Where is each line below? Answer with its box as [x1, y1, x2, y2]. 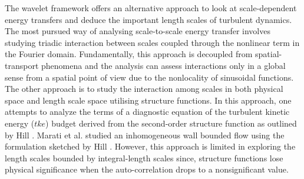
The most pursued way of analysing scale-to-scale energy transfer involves [5, 25, 270, 37]
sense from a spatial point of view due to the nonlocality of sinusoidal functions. [5, 71, 294, 83]
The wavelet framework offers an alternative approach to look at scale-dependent [5, 2, 297, 14]
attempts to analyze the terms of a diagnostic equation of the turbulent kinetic [5, 105, 290, 118]
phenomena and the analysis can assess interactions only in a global [41, 59, 286, 71]
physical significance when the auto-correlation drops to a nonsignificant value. [5, 163, 289, 175]
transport [5, 59, 39, 71]
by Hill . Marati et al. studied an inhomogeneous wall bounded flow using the [5, 128, 285, 141]
